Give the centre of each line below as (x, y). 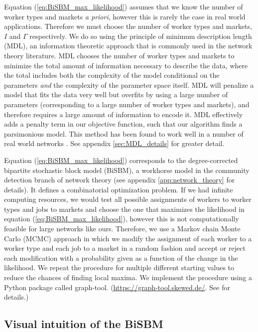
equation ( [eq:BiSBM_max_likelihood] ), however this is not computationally (122, 219)
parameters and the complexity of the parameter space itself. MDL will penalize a (129, 84)
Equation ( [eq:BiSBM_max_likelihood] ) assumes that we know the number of (124, 6)
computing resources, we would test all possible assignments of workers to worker (128, 199)
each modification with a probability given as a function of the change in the (121, 257)
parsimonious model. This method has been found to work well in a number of (124, 133)
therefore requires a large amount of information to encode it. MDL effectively (124, 114)
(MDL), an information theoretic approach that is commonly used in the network (128, 46)
